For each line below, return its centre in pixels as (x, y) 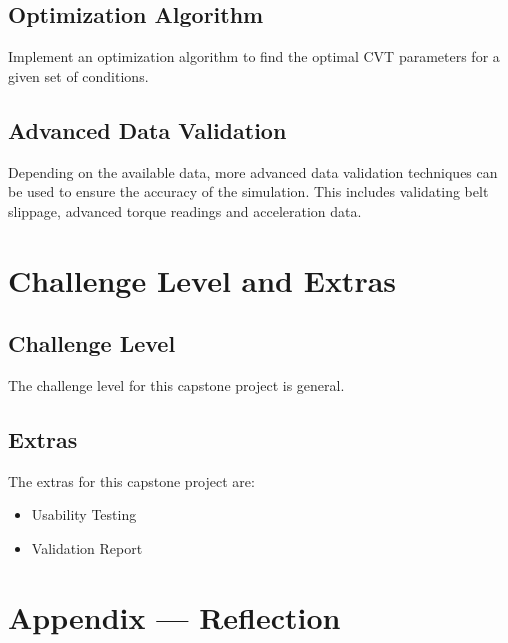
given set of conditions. (78, 75)
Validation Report (87, 547)
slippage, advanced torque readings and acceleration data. (185, 210)
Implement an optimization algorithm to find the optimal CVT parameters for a (254, 56)
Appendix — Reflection (174, 616)
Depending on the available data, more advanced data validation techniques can (253, 171)
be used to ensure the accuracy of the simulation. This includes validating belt (248, 191)
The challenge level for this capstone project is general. (176, 384)
